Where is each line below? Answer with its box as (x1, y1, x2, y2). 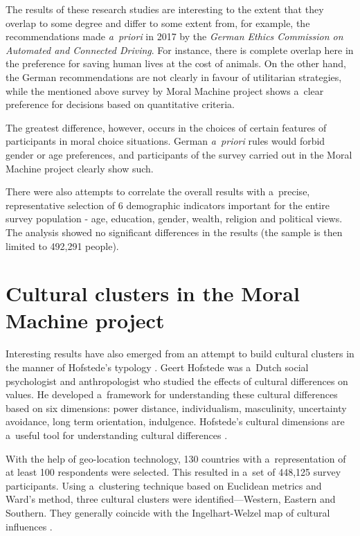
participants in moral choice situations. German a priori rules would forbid (6, 134, 325, 148)
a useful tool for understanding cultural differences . (6, 427, 228, 442)
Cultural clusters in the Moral (6, 279, 300, 307)
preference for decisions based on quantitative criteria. (6, 97, 235, 111)
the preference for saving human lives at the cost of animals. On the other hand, (6, 56, 347, 71)
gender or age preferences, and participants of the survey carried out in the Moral (6, 147, 352, 161)
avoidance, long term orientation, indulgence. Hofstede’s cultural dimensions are (6, 414, 345, 429)
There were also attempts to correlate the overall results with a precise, (6, 184, 310, 199)
